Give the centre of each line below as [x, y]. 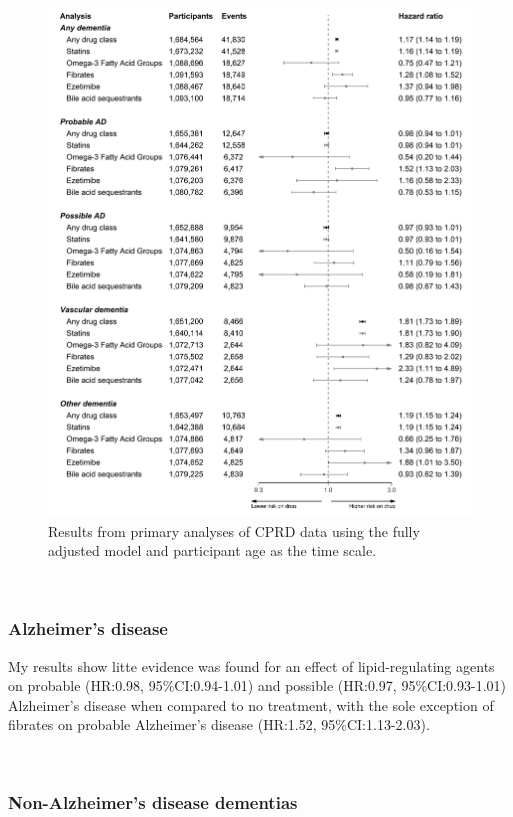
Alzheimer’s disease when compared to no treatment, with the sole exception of [251, 704]
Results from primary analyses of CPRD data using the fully [234, 530]
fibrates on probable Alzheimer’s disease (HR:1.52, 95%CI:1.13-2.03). [219, 724]
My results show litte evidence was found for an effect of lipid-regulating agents [251, 665]
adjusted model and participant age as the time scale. [212, 550]
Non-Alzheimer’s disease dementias [153, 802]
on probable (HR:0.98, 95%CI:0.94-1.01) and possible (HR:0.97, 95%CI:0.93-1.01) [257, 685]
